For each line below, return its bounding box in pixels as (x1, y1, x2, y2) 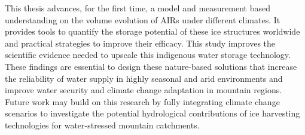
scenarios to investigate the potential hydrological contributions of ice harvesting (5, 107, 300, 119)
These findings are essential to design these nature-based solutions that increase (5, 60, 297, 72)
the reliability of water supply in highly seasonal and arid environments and (5, 72, 283, 84)
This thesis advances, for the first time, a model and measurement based (5, 2, 270, 14)
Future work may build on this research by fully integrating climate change (5, 95, 280, 108)
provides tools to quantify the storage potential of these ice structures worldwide (5, 25, 300, 38)
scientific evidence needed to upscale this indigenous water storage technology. (5, 48, 291, 61)
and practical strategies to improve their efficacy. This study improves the (5, 36, 276, 49)
